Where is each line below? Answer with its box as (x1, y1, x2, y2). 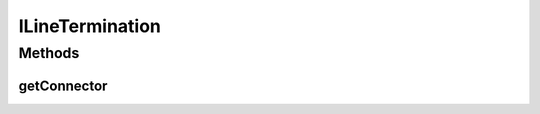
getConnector (18, 77, 108, 94)
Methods (18, 44, 80, 62)
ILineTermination (18, 15, 162, 37)
